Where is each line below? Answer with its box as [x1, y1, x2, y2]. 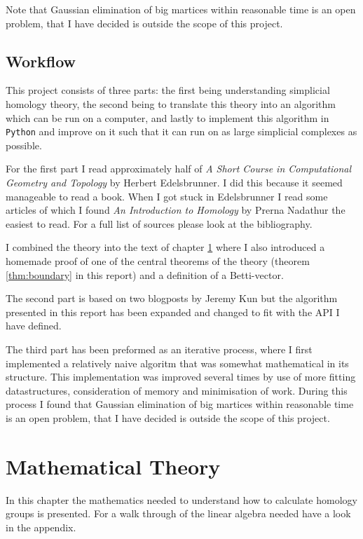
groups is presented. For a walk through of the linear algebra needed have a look [6, 506, 351, 521]
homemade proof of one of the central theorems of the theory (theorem [6, 253, 310, 268]
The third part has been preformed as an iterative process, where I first [6, 341, 313, 356]
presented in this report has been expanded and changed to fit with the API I [6, 304, 340, 319]
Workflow [6, 50, 76, 71]
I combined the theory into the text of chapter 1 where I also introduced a [6, 240, 325, 254]
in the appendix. [6, 519, 76, 534]
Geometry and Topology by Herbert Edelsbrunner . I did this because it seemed [6, 175, 343, 190]
